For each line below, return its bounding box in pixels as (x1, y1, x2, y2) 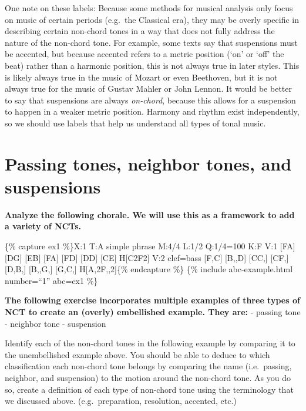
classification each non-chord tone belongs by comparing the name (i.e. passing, (5, 360, 292, 372)
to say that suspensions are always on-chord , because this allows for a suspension (5, 93, 296, 106)
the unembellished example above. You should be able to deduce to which (5, 348, 270, 360)
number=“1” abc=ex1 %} (5, 274, 98, 286)
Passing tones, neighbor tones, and (5, 151, 292, 175)
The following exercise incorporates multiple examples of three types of (5, 294, 300, 306)
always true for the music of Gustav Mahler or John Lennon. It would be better (5, 82, 292, 95)
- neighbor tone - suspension (5, 317, 106, 329)
